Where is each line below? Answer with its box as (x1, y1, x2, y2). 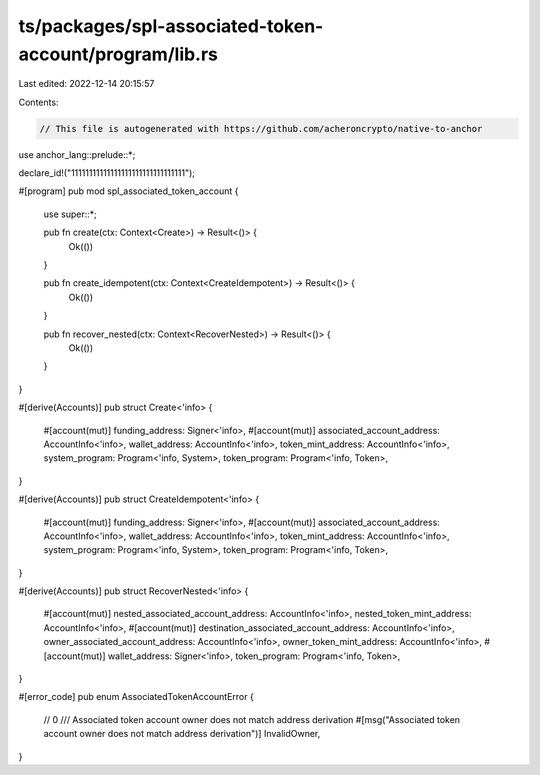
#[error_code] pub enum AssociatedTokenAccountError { (18, 691, 254, 703)
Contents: (18, 96, 59, 108)
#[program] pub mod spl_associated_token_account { (18, 185, 239, 197)
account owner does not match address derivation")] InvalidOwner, (43, 728, 321, 740)
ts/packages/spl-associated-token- (18, 15, 324, 37)
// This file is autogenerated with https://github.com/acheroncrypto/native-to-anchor (39, 123, 483, 134)
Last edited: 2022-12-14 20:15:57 (18, 78, 155, 90)
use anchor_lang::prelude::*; (18, 148, 136, 160)
